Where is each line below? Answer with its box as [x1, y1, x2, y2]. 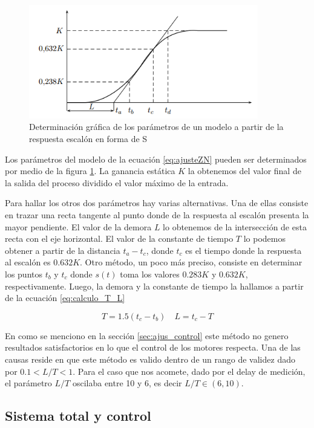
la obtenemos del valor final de [188, 164, 301, 177]
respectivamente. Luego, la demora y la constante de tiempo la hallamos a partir [5, 279, 304, 292]
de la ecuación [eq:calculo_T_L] [5, 291, 125, 304]
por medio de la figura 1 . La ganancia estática [5, 164, 175, 177]
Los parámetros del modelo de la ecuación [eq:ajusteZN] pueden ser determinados [5, 152, 307, 165]
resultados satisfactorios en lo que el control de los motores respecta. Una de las [5, 341, 301, 354]
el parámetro [5, 377, 52, 389]
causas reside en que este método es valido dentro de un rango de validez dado [5, 352, 295, 365]
